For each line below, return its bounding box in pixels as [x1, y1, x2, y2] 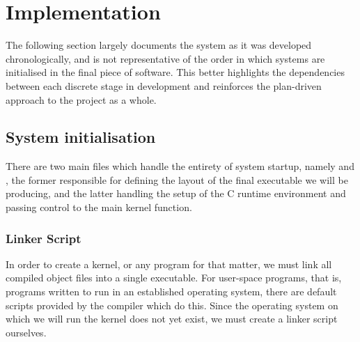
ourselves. [6, 325, 47, 339]
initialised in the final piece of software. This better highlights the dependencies [6, 65, 345, 79]
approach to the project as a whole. [6, 92, 157, 107]
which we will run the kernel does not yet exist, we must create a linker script [6, 311, 338, 326]
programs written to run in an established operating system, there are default [6, 284, 337, 299]
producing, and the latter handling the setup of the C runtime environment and [6, 186, 346, 201]
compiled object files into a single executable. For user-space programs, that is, [6, 270, 342, 285]
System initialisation [6, 126, 156, 148]
